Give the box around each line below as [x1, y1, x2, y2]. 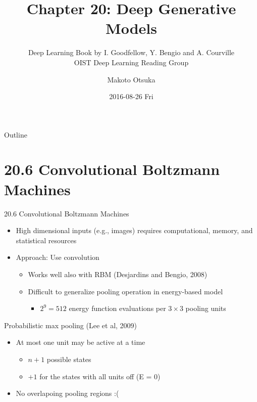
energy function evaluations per [69, 303, 166, 314]
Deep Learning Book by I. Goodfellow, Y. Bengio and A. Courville [28, 47, 235, 58]
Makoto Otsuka [107, 74, 156, 84]
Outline [4, 129, 27, 140]
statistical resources [16, 235, 77, 245]
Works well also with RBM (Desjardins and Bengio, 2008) [28, 269, 208, 279]
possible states [46, 353, 91, 364]
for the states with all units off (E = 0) [39, 371, 161, 381]
